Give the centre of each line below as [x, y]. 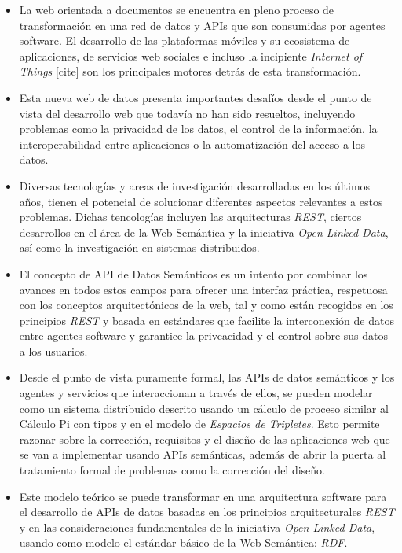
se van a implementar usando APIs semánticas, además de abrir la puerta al [203, 454]
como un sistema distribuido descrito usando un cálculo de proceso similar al [204, 408]
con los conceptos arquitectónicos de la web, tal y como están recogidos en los [206, 305]
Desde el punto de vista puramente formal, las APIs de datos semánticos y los [207, 377]
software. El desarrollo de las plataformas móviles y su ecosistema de [185, 41]
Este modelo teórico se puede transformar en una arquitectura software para [203, 496]
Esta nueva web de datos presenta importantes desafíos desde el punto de [196, 97]
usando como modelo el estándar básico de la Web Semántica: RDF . [183, 542]
